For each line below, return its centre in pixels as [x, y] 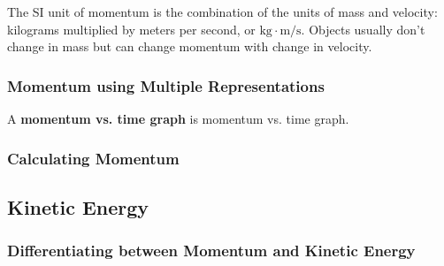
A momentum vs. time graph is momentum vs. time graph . [178, 118]
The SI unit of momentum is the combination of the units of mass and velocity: [222, 11]
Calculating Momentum [93, 158]
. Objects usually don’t [363, 29]
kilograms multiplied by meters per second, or [131, 29]
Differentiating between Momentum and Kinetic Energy [211, 251]
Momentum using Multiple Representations [166, 85]
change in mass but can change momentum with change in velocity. [190, 46]
